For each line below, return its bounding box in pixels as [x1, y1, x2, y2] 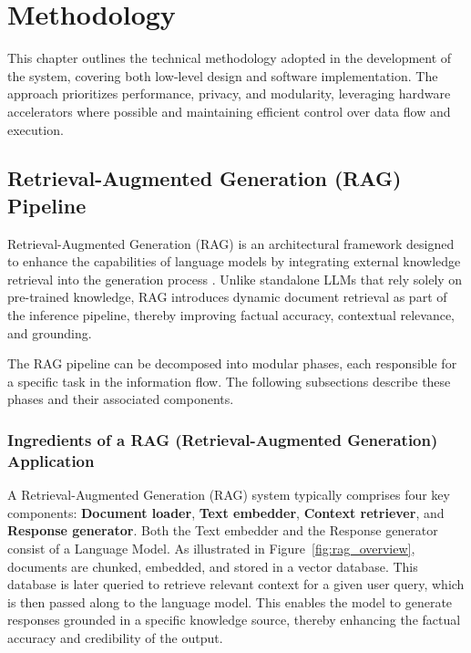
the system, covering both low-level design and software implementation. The [7, 66, 438, 85]
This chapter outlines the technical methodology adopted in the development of [7, 48, 452, 67]
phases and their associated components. [7, 389, 234, 409]
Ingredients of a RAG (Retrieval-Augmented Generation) [7, 428, 438, 451]
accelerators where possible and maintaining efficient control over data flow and [7, 101, 451, 120]
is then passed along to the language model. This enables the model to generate [7, 592, 453, 611]
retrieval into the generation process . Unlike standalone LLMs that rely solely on [7, 269, 463, 288]
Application [7, 449, 95, 472]
